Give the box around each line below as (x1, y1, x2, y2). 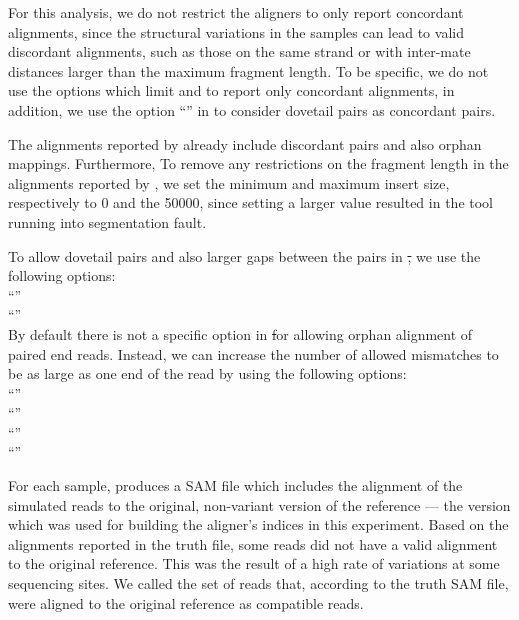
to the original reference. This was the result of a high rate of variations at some (8, 553, 500, 574)
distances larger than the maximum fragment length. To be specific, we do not (8, 60, 489, 81)
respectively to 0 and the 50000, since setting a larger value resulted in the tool (8, 192, 493, 213)
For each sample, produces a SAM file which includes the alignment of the (8, 475, 463, 496)
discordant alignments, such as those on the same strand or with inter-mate (8, 41, 471, 62)
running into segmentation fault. (8, 211, 207, 232)
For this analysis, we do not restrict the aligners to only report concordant (8, 2, 464, 22)
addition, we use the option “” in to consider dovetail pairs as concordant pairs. (8, 99, 496, 120)
